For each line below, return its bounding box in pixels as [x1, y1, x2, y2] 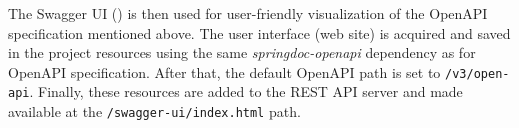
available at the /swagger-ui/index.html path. [8, 101, 301, 122]
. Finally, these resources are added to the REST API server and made [29, 81, 463, 102]
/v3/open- [445, 66, 510, 81]
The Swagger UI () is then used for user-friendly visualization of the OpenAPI [8, 3, 488, 23]
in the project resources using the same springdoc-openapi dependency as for [8, 42, 476, 63]
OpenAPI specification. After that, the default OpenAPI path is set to [8, 61, 441, 82]
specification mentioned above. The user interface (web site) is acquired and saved [8, 22, 511, 43]
